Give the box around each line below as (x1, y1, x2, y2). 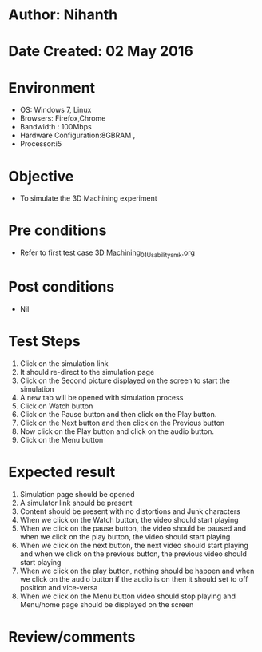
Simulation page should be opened (19, 489, 135, 499)
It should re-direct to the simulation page (19, 367, 155, 376)
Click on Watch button (19, 401, 93, 411)
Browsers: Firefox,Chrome (19, 113, 106, 123)
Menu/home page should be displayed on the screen (19, 599, 194, 609)
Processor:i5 (19, 139, 62, 149)
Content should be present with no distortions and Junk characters (19, 506, 241, 516)
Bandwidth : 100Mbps (19, 122, 92, 132)
